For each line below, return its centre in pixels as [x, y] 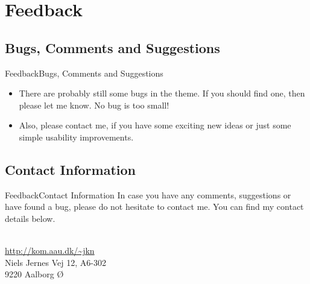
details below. [30, 218]
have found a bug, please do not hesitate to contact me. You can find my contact [154, 207]
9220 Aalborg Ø [34, 274]
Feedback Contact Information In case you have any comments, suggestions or [148, 194]
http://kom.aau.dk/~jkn [50, 251]
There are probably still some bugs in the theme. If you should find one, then [162, 93]
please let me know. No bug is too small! [94, 105]
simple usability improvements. [76, 137]
